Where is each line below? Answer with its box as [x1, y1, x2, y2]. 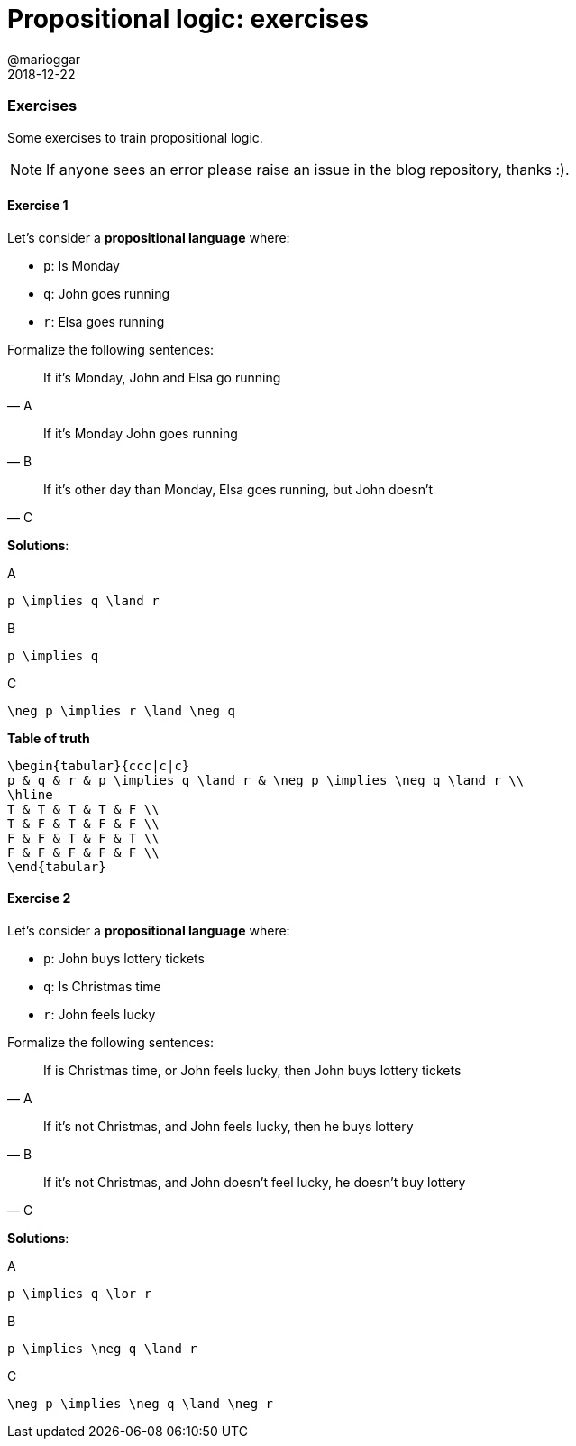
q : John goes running [43, 285, 170, 301]
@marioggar [7, 51, 81, 67]
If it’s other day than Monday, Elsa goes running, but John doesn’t [43, 481, 434, 497]
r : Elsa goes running [43, 313, 165, 329]
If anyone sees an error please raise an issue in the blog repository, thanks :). [46, 160, 570, 179]
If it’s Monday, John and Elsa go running [43, 369, 281, 385]
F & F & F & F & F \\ [7, 844, 160, 860]
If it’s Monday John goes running [43, 425, 238, 441]
